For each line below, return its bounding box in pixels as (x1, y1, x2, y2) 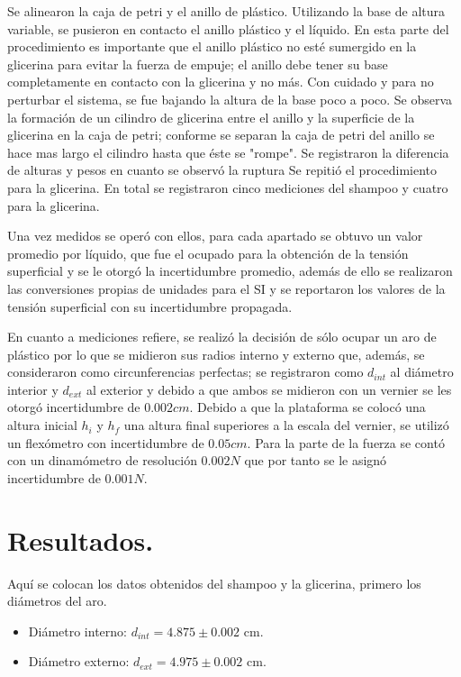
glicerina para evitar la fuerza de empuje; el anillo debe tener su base (7, 54, 388, 73)
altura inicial (7, 416, 77, 435)
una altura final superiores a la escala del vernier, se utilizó (123, 416, 449, 435)
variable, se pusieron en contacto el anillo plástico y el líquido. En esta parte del (7, 19, 449, 38)
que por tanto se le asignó (244, 451, 387, 470)
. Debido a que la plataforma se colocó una (189, 398, 426, 416)
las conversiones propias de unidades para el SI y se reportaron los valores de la (7, 279, 446, 297)
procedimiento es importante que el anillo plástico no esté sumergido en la (7, 37, 417, 56)
